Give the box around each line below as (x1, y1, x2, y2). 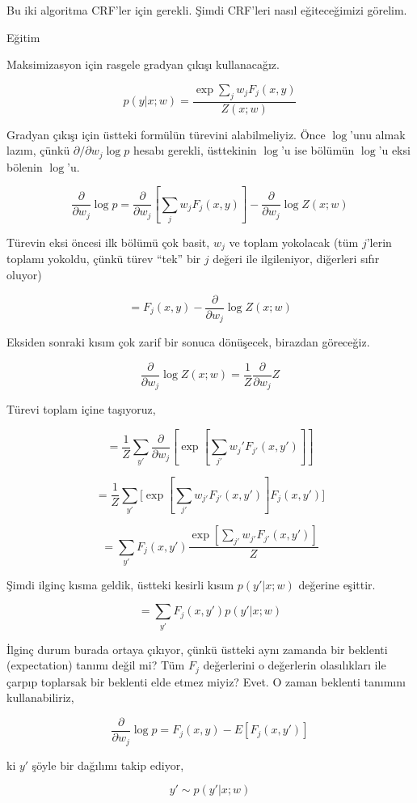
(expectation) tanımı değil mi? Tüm (6, 656, 185, 673)
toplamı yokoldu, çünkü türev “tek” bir (6, 250, 201, 267)
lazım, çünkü (6, 142, 70, 159)
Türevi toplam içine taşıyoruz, (6, 401, 156, 418)
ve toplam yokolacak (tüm (229, 233, 359, 250)
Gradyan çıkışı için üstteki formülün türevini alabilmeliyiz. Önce (6, 125, 326, 142)
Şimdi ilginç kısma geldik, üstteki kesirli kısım (6, 576, 234, 593)
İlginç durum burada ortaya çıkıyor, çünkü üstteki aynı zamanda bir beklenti (6, 640, 388, 657)
